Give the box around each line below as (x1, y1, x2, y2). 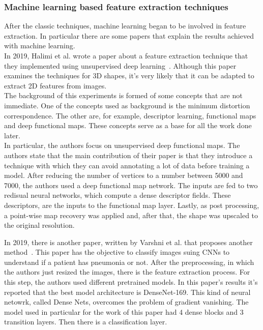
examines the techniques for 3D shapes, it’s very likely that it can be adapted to (4, 70, 254, 81)
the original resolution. (4, 220, 75, 230)
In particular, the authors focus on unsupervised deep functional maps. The (4, 140, 240, 151)
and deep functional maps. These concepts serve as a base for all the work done (4, 120, 252, 131)
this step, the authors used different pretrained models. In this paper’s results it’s (4, 277, 258, 287)
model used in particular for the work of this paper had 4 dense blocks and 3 (4, 306, 244, 317)
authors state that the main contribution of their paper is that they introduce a (4, 149, 253, 160)
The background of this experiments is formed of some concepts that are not (4, 90, 243, 101)
